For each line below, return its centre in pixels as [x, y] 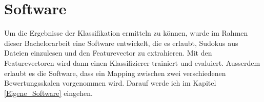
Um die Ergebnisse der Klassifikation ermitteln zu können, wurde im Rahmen [126, 33]
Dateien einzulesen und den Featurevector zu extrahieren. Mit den [108, 53]
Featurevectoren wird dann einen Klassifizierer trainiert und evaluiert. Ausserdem [132, 62]
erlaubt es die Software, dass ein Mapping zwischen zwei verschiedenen [115, 73]
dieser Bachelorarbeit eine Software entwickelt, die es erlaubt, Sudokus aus [121, 43]
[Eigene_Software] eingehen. [48, 93]
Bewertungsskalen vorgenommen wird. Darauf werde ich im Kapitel [110, 83]
